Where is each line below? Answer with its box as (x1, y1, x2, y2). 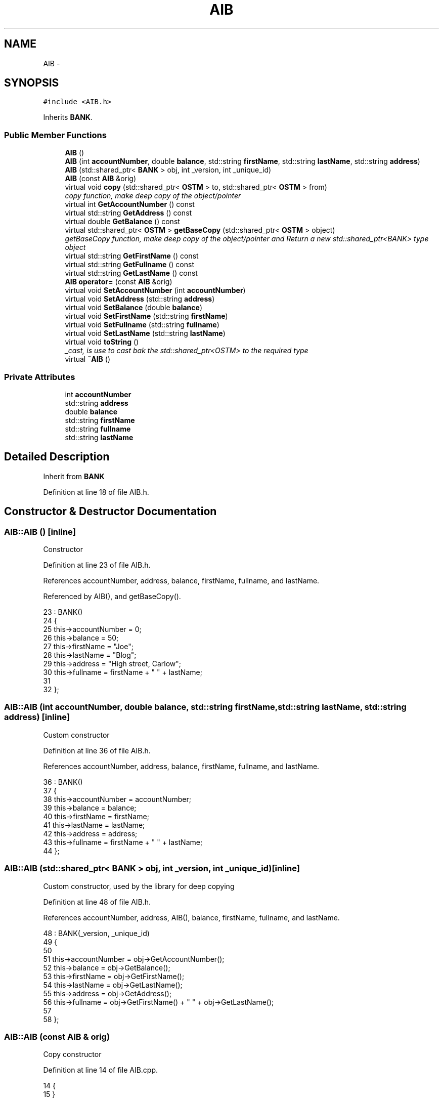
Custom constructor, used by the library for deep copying (43, 881, 235, 891)
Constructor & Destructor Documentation (4, 505, 217, 518)
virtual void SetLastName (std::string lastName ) (65, 329, 226, 338)
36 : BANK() (43, 777, 83, 786)
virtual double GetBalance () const (65, 217, 180, 226)
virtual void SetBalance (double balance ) (65, 303, 202, 312)
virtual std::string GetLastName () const (65, 269, 198, 278)
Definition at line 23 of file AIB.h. (43, 561, 151, 569)
